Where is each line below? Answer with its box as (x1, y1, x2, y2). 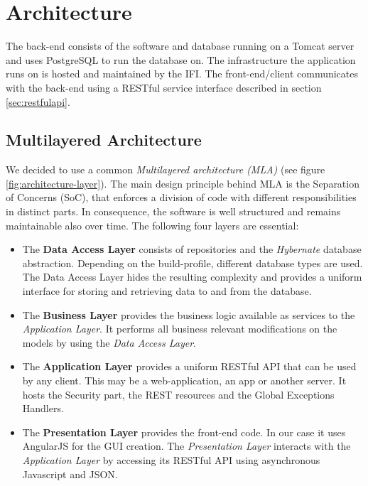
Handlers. (22, 401, 64, 416)
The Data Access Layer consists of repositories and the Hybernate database (22, 242, 362, 256)
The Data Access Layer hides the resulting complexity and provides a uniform (22, 269, 362, 284)
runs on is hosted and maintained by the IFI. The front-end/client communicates (6, 66, 359, 81)
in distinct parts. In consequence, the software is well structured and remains (6, 204, 341, 219)
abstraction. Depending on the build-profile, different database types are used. (22, 255, 363, 270)
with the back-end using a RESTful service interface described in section (6, 80, 322, 94)
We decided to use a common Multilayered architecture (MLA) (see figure (6, 162, 325, 177)
